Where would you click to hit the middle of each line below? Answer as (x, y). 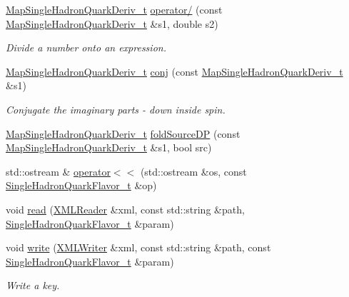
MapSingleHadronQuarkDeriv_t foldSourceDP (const (123, 133)
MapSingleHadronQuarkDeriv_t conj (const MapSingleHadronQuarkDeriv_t (174, 71)
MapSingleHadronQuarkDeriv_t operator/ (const (114, 9)
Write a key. (33, 285)
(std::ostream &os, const (193, 171)
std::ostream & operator (58, 171)
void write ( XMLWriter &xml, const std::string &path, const (138, 247)
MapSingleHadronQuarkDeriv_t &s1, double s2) (112, 23)
